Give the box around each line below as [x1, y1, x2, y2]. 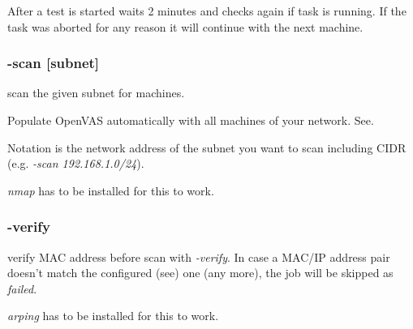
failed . [7, 280, 37, 297]
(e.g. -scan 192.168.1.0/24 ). [7, 155, 144, 172]
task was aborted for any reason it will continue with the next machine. [7, 18, 364, 35]
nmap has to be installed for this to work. [7, 182, 214, 199]
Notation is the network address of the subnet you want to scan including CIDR [7, 139, 407, 156]
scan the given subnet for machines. [7, 84, 185, 101]
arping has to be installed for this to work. [7, 307, 219, 324]
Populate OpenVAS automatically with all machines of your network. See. [7, 112, 374, 128]
